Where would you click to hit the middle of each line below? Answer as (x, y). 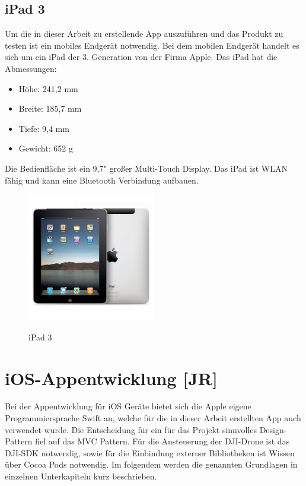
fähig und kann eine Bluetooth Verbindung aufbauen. (102, 180)
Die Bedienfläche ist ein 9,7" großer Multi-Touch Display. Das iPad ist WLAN (146, 168)
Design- (273, 429)
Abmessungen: (31, 68)
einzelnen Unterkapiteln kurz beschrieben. (81, 476)
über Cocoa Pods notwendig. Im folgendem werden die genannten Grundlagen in (151, 464)
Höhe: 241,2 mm (48, 88)
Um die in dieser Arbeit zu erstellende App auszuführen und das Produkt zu (144, 34)
